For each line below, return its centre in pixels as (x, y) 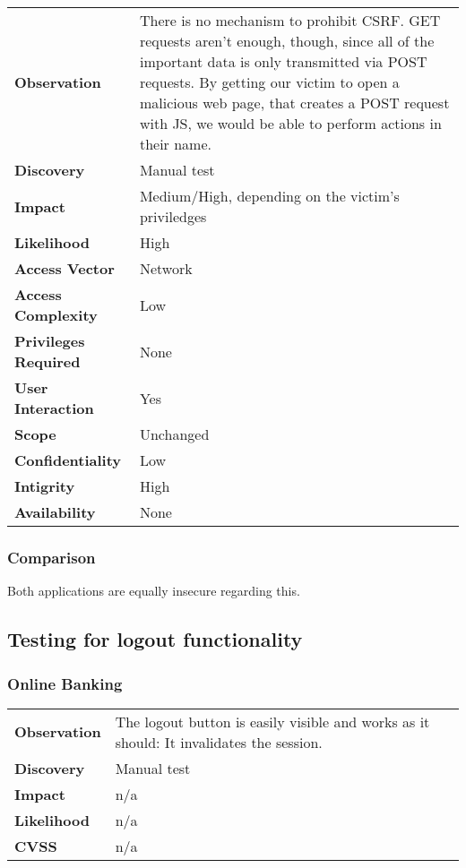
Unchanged (174, 434)
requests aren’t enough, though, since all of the (287, 41)
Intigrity (45, 486)
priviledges (173, 216)
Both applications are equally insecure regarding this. (154, 591)
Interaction (54, 408)
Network (166, 268)
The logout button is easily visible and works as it (272, 721)
